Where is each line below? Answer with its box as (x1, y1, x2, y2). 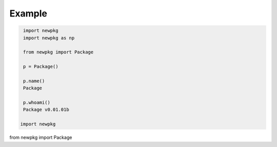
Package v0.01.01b (23, 107, 69, 113)
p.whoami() (23, 100, 51, 105)
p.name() (23, 78, 45, 84)
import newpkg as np (23, 35, 75, 41)
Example (9, 8, 47, 19)
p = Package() (23, 64, 58, 69)
